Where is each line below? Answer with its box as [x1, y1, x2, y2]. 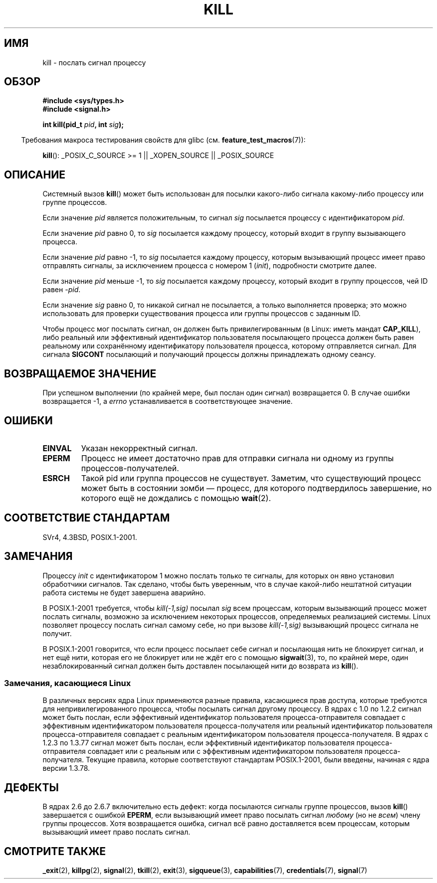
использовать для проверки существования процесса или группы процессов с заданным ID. [42, 309, 361, 318]
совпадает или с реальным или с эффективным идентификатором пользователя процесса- [87, 747, 401, 756]
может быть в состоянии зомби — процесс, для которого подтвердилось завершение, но [81, 483, 432, 493]
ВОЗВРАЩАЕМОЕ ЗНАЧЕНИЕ [4, 367, 157, 380]
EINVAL [42, 443, 72, 453]
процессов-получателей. [81, 463, 179, 473]
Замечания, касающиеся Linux [4, 678, 131, 689]
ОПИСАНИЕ [4, 168, 65, 181]
